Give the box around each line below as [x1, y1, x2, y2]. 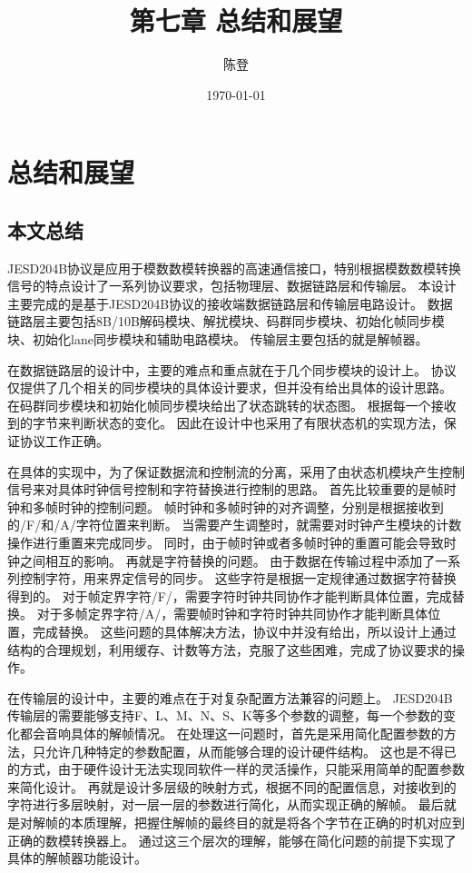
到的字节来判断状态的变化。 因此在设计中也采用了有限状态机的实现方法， [7, 413, 444, 432]
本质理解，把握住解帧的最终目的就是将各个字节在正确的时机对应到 [70, 812, 465, 831]
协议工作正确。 [19, 432, 109, 451]
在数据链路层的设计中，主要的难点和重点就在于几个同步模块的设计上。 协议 [7, 360, 457, 379]
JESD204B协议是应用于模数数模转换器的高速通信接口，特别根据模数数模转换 [7, 258, 462, 277]
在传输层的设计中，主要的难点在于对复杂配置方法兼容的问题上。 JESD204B [7, 688, 453, 707]
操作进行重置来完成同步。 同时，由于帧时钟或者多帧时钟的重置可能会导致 [7, 533, 444, 552]
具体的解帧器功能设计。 [7, 848, 147, 868]
